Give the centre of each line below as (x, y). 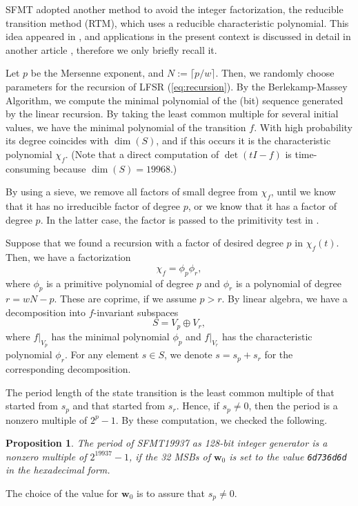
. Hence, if (198, 406)
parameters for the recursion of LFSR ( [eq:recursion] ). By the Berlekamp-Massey (177, 86)
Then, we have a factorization (68, 257)
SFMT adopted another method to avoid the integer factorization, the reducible (175, 9)
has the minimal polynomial (110, 336)
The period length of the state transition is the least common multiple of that (170, 392)
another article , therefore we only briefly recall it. (111, 49)
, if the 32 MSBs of (169, 456)
